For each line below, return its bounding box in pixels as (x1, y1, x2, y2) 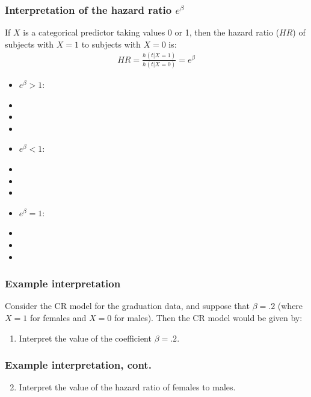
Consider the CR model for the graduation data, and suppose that (5, 299, 250, 312)
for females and (29, 311, 87, 324)
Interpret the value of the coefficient (19, 331, 152, 344)
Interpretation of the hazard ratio (5, 2, 172, 17)
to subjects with (81, 37, 141, 50)
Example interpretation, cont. (5, 357, 152, 372)
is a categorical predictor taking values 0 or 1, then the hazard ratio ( (23, 26, 280, 39)
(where (277, 299, 303, 312)
